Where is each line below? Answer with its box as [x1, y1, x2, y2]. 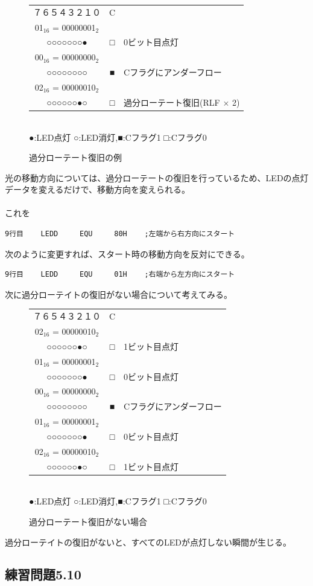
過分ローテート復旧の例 [29, 151, 122, 164]
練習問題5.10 [5, 565, 81, 584]
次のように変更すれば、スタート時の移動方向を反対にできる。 [5, 247, 250, 260]
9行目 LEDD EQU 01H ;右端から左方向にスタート [5, 270, 235, 279]
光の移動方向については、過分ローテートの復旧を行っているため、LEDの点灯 [5, 171, 309, 184]
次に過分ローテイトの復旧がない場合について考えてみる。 [5, 288, 232, 300]
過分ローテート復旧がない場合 [29, 515, 147, 527]
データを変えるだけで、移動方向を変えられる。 [5, 183, 191, 196]
